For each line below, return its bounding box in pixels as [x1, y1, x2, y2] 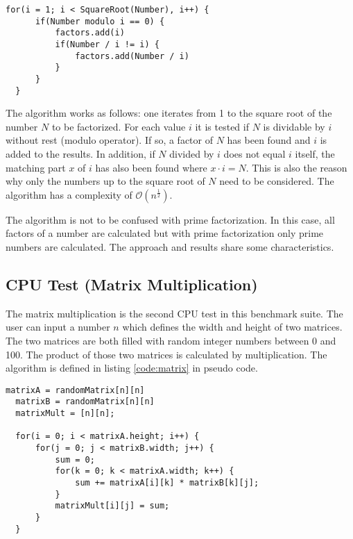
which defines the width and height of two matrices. [122, 320, 343, 334]
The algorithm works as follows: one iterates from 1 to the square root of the [6, 106, 332, 120]
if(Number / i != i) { [55, 39, 160, 49]
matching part [6, 160, 66, 174]
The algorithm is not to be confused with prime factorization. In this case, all [6, 212, 335, 226]
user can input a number [6, 320, 110, 334]
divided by [169, 147, 214, 161]
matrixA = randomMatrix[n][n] [6, 385, 145, 395]
